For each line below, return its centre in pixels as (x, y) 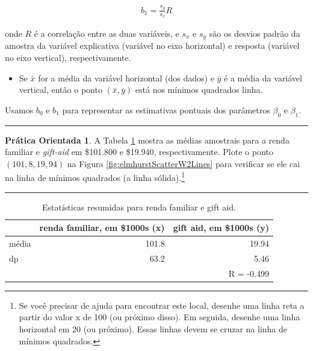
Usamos (19, 109)
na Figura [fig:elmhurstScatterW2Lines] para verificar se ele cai (184, 163)
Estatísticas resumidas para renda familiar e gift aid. (139, 207)
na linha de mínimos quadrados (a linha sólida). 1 (95, 177)
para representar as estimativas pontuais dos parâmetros (166, 109)
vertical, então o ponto (60, 90)
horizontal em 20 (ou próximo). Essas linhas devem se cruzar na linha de (153, 329)
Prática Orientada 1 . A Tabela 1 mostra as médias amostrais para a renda (147, 140)
